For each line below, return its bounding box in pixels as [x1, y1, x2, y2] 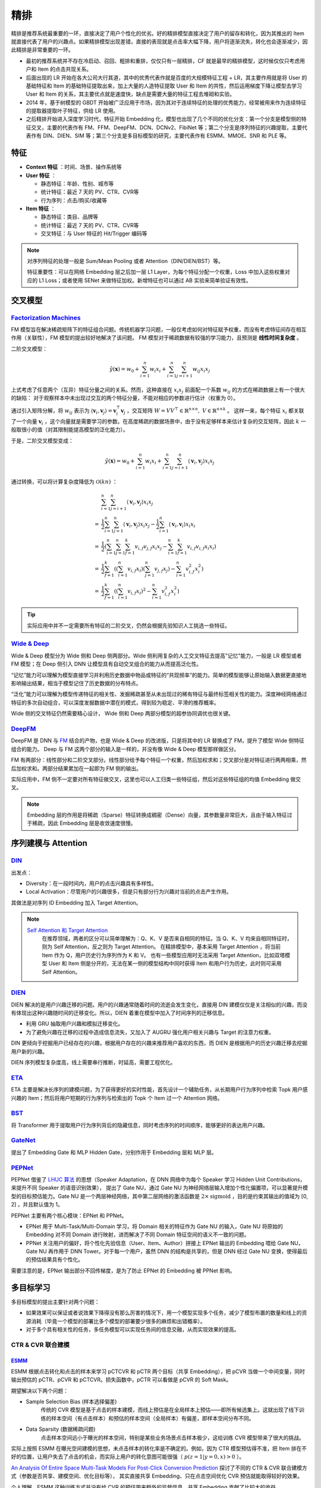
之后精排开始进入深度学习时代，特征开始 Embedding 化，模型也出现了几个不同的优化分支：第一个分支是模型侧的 [26, 115, 301, 123]
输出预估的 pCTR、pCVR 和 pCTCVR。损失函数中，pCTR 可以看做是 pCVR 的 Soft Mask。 [11, 1376, 232, 1383]
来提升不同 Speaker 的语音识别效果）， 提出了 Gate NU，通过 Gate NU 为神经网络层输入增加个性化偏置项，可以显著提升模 [11, 1184, 309, 1192]
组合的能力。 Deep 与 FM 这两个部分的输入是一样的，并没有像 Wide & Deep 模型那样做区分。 [11, 745, 240, 752]
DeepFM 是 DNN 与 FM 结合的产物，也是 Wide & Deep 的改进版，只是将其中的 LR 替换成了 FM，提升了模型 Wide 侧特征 [11, 737, 304, 744]
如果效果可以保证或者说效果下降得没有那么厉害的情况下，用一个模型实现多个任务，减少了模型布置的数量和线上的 [26, 1309, 302, 1317]
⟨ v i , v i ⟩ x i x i [168, 521, 196, 529]
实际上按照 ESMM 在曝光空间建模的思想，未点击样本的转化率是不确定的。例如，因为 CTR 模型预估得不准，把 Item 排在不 [11, 1445, 307, 1452]
